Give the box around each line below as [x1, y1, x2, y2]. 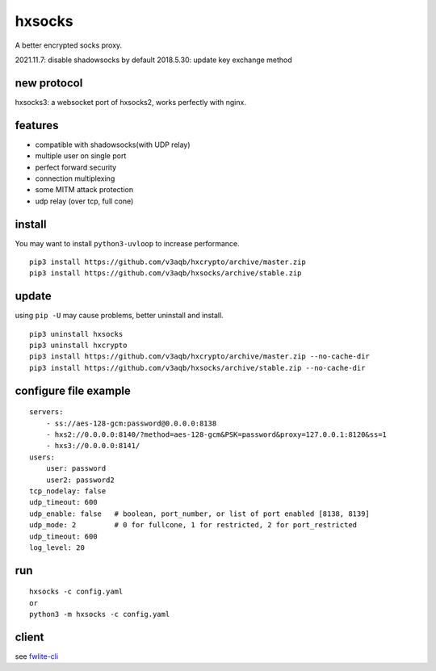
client [15, 630, 44, 644]
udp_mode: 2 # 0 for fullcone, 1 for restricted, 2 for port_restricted [29, 521, 358, 530]
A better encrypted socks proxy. [15, 40, 123, 50]
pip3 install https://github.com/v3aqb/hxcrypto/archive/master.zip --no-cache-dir [29, 352, 371, 361]
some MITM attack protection [35, 185, 133, 195]
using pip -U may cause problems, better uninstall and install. [15, 311, 224, 321]
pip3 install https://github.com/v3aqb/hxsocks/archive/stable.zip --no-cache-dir [29, 363, 366, 372]
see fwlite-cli [15, 652, 59, 661]
